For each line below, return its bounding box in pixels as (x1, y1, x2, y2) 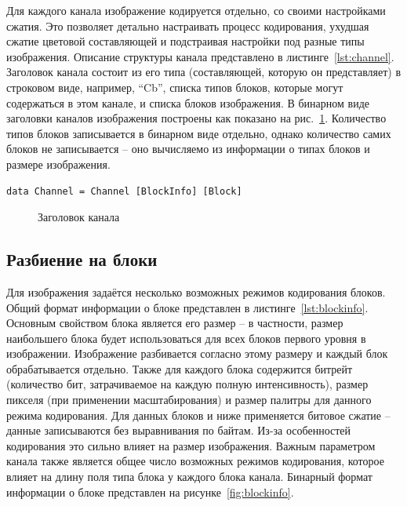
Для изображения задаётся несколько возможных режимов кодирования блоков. (6, 283, 386, 300)
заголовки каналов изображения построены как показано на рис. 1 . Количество (6, 110, 387, 126)
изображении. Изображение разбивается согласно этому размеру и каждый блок (6, 345, 388, 362)
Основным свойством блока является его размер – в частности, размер (6, 315, 343, 331)
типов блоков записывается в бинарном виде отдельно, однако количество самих (6, 125, 391, 141)
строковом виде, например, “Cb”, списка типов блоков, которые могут (6, 78, 343, 95)
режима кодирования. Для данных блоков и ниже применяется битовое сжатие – (6, 406, 391, 423)
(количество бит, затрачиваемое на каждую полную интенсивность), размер (6, 376, 369, 392)
